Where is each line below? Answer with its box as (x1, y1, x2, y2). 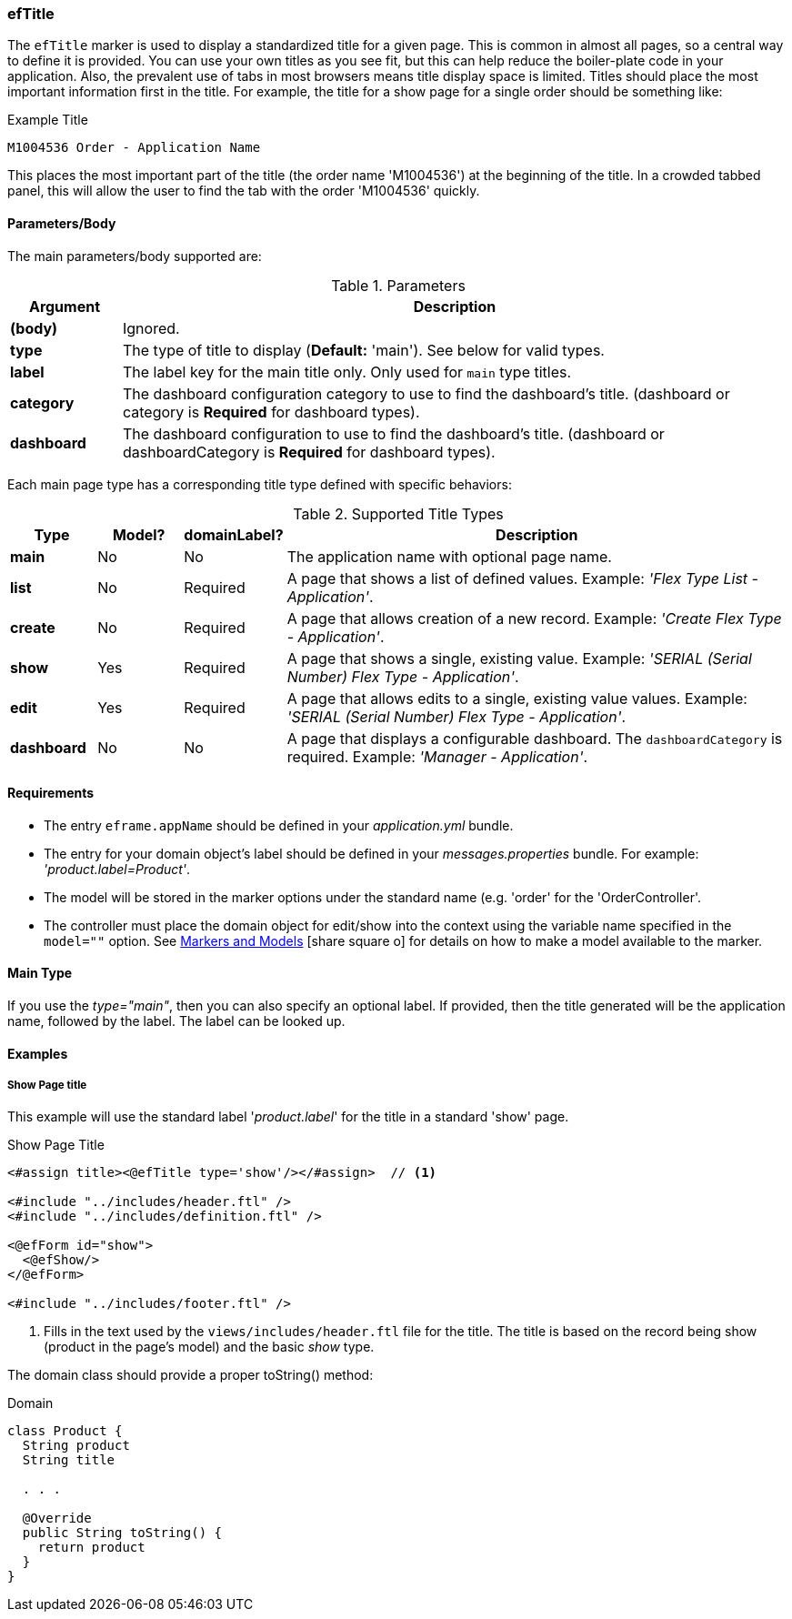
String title (22, 1453, 115, 1468)
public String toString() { (22, 1525, 223, 1541)
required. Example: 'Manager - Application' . (286, 747, 588, 766)
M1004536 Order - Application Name (7, 140, 261, 156)
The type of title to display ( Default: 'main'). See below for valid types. (122, 340, 605, 359)
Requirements (7, 785, 95, 801)
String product (22, 1438, 130, 1453)
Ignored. (122, 318, 180, 337)
